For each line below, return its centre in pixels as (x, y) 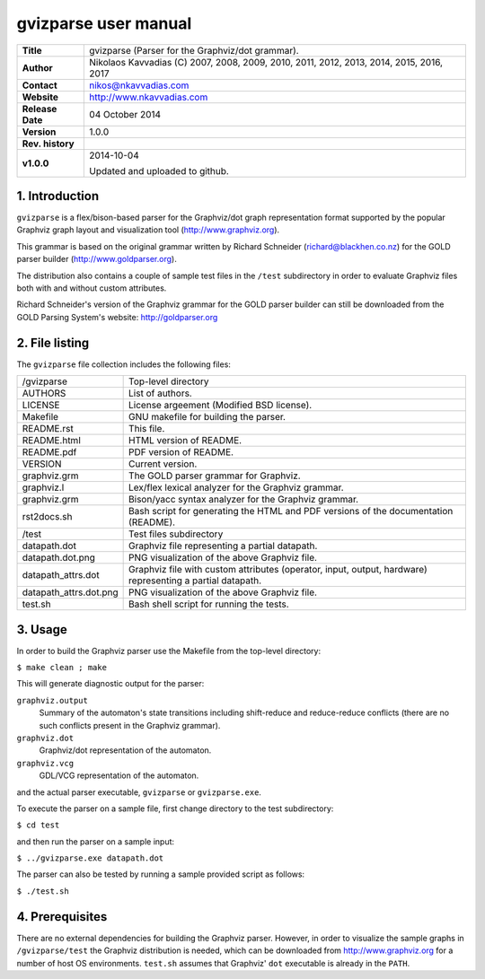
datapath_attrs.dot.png (70, 592)
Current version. (163, 464)
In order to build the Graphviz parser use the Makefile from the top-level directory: (169, 651)
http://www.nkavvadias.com (149, 97)
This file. (147, 429)
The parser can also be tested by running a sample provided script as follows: (161, 874)
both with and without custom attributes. (92, 288)
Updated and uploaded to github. (159, 170)
